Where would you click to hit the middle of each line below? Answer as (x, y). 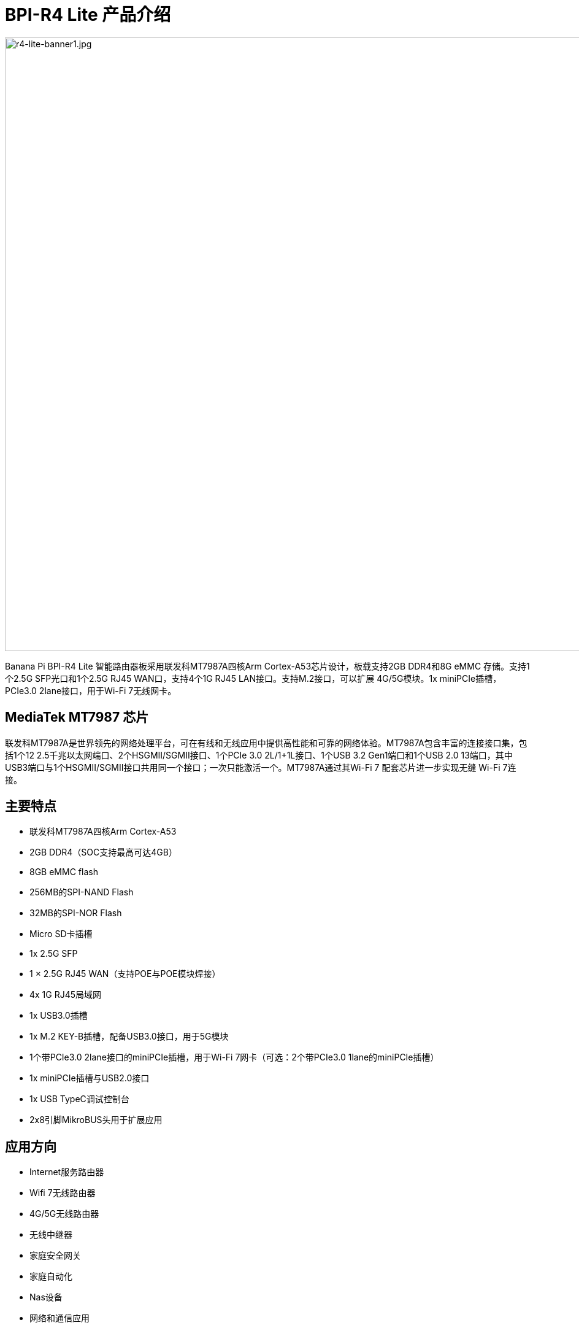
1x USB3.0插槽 (59, 1016)
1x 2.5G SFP (54, 954)
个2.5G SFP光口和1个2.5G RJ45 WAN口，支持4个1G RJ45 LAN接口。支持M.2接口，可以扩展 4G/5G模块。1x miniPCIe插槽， (253, 678)
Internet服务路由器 (67, 1172)
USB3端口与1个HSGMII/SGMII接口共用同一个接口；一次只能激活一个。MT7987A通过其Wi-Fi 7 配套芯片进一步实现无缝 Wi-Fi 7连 (261, 767)
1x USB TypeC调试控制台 (79, 1099)
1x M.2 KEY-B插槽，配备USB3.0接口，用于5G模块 (129, 1037)
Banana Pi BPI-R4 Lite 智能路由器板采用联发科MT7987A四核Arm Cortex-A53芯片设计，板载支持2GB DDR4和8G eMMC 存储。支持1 (267, 666)
